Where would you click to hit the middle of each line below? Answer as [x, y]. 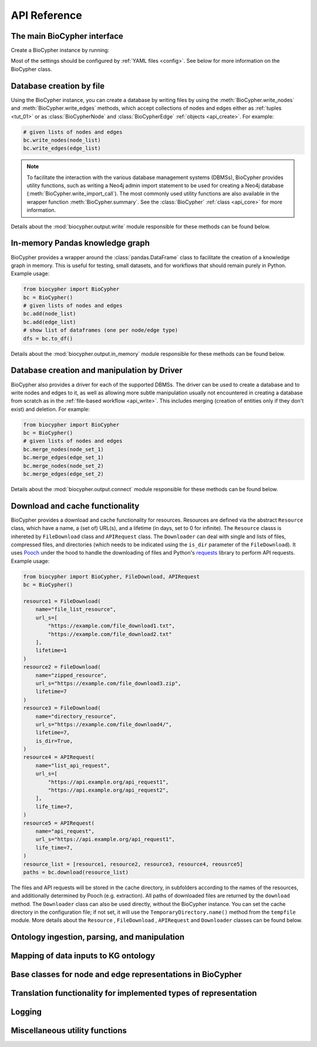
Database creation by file [58, 86]
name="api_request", [65, 831]
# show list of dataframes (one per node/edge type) [101, 330]
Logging [26, 1012]
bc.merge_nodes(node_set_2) [63, 466]
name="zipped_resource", [71, 675]
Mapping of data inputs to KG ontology [83, 956]
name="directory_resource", [76, 716]
